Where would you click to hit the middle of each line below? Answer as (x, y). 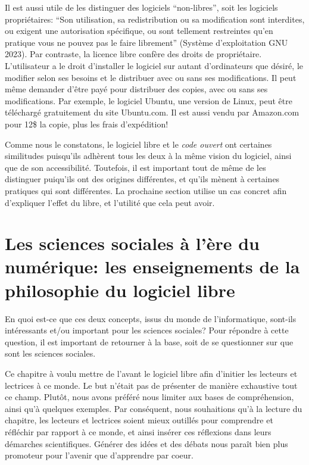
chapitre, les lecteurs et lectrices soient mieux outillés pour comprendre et (139, 420)
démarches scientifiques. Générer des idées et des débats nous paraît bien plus (146, 443)
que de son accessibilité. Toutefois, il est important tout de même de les (135, 167)
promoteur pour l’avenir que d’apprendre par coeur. (99, 455)
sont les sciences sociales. (50, 353)
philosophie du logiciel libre (120, 290)
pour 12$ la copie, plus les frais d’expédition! (87, 124)
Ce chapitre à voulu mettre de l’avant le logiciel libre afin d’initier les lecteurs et (151, 373)
